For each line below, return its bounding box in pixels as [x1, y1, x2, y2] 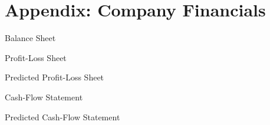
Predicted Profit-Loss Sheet [5, 71, 104, 83]
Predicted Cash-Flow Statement [5, 110, 120, 123]
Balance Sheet [5, 32, 56, 44]
